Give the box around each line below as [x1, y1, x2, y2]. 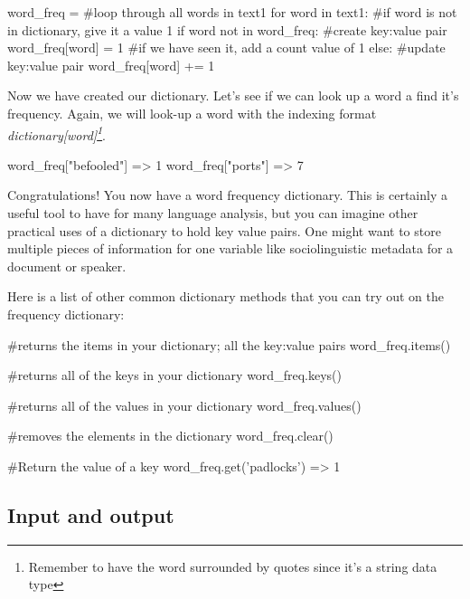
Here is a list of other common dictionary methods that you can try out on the [7, 287, 444, 306]
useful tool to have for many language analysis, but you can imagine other [7, 204, 418, 222]
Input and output [7, 500, 174, 528]
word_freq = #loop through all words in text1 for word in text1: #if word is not [7, 3, 457, 21]
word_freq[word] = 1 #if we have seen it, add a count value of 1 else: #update [7, 38, 446, 57]
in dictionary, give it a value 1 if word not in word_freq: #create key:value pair [7, 20, 447, 39]
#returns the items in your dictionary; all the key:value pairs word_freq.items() [7, 335, 451, 354]
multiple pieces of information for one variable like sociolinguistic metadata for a [7, 239, 454, 258]
